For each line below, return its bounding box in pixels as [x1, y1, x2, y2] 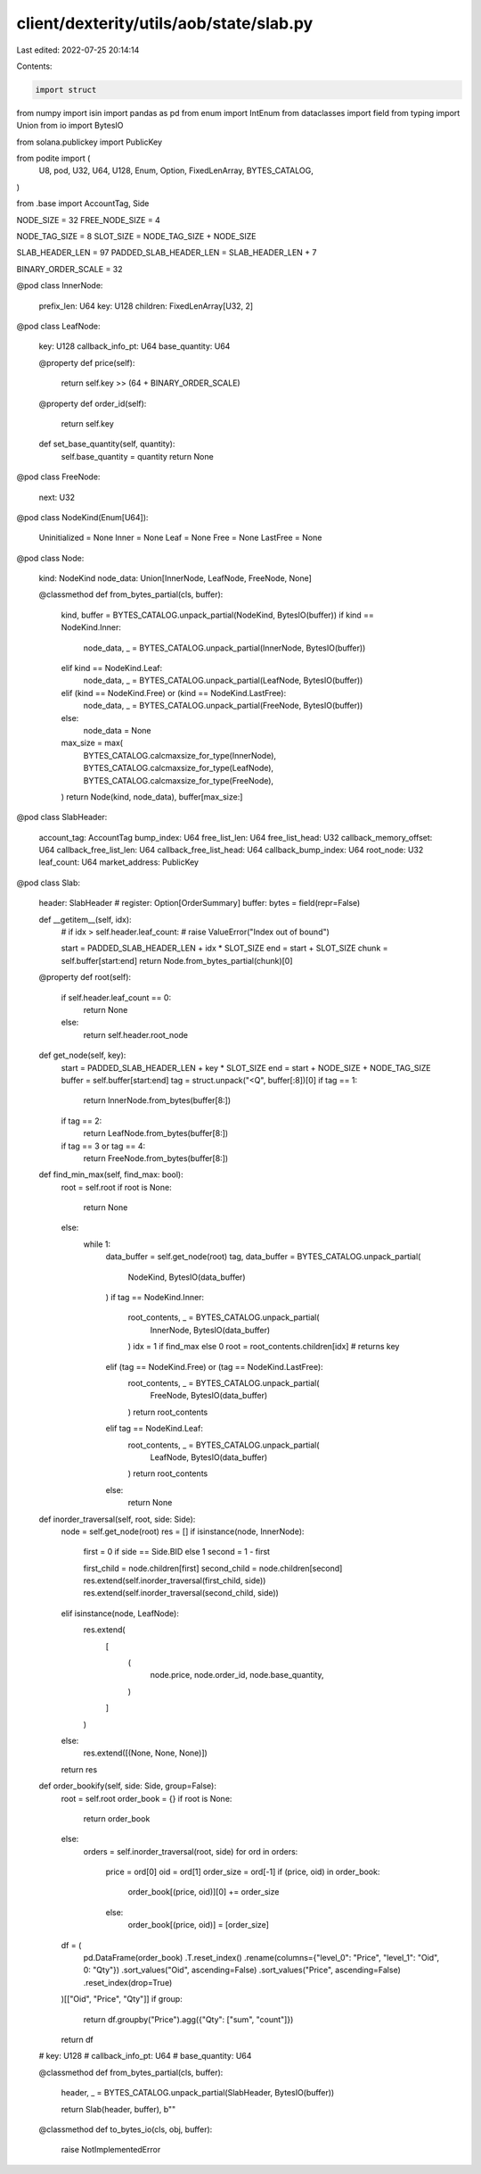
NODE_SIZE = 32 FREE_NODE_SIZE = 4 [16, 214, 160, 225]
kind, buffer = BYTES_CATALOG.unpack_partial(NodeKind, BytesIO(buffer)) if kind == [61, 610, 374, 620]
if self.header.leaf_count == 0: [61, 992, 172, 1003]
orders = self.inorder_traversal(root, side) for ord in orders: [83, 1846, 298, 1856]
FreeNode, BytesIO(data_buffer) [150, 1390, 268, 1401]
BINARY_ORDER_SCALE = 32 [16, 263, 124, 274]
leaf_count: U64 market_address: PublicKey [38, 857, 200, 867]
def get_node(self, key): [38, 1050, 126, 1061]
